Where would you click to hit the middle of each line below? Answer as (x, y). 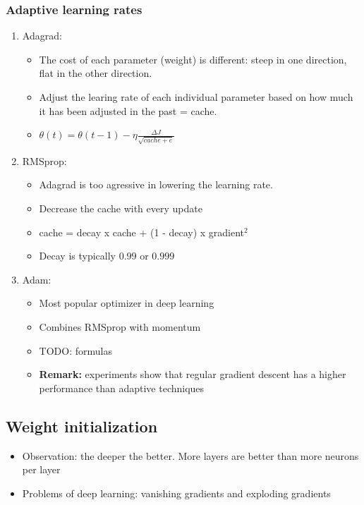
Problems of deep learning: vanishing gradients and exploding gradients (176, 493)
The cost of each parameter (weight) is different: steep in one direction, (193, 59)
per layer (41, 469)
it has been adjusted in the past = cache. (128, 110)
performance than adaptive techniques (122, 388)
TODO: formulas (75, 350)
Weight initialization (82, 426)
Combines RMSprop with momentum (120, 327)
